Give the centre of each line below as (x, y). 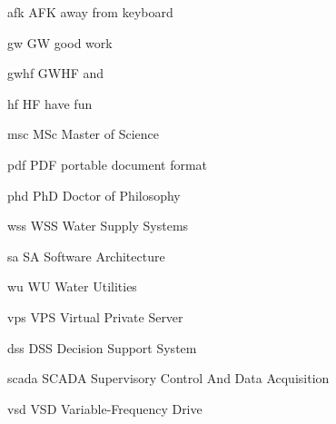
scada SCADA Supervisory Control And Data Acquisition (168, 378)
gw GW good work (60, 42)
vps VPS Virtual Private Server (95, 316)
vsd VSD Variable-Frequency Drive (105, 408)
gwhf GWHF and (56, 73)
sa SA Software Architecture (86, 256)
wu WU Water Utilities (72, 286)
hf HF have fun (50, 103)
